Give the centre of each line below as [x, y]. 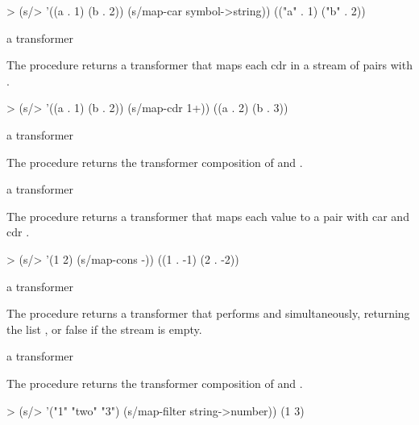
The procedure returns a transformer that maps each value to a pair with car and [208, 216]
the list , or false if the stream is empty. [104, 329]
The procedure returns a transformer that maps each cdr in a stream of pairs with [209, 65]
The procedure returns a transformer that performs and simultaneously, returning [208, 313]
